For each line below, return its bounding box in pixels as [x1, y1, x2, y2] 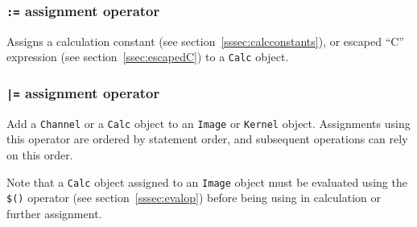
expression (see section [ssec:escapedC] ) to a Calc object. [6, 48, 289, 65]
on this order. [6, 147, 73, 163]
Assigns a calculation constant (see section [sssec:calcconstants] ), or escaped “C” [6, 32, 404, 49]
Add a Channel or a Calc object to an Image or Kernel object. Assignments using [6, 114, 411, 131]
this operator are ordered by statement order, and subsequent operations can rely [6, 130, 408, 147]
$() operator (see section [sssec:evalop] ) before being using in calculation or [6, 189, 382, 206]
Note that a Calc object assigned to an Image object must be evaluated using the [6, 173, 407, 190]
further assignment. [6, 204, 102, 221]
